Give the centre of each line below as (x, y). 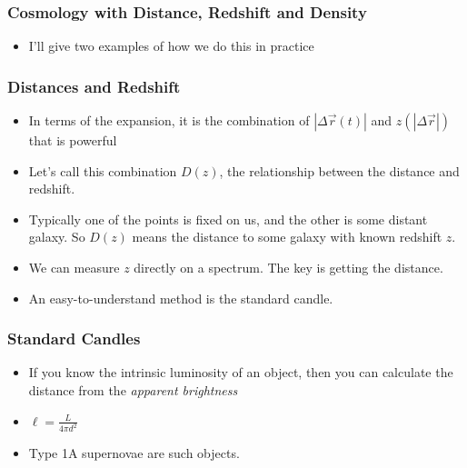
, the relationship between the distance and (339, 170)
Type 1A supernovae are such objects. (134, 453)
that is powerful (73, 140)
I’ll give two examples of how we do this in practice (171, 46)
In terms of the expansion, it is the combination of (169, 120)
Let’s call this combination (103, 170)
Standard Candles (74, 339)
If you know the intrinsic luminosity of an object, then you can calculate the (241, 372)
